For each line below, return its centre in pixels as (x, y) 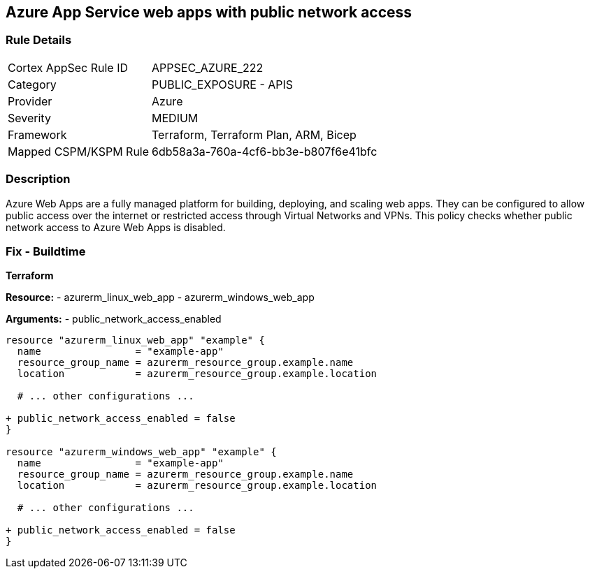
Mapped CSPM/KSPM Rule (79, 151)
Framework (37, 134)
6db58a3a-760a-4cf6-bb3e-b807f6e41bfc (265, 151)
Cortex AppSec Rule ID (68, 67)
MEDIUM (175, 118)
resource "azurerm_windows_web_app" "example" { (141, 452)
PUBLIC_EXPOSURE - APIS (223, 84)
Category (32, 84)
